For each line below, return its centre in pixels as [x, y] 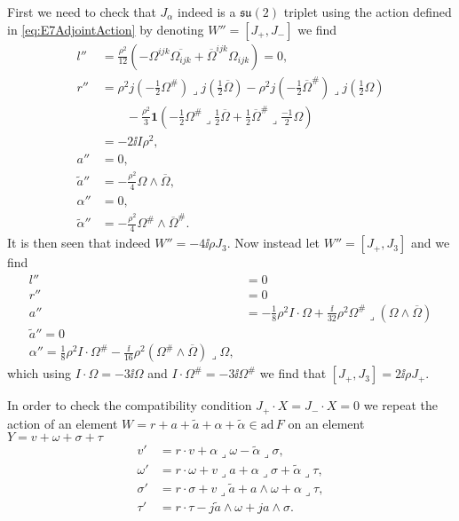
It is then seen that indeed [79, 243]
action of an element [63, 423]
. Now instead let [273, 243]
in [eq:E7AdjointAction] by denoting [106, 29]
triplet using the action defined [368, 12]
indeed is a [207, 12]
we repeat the [400, 405]
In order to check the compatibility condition [130, 405]
